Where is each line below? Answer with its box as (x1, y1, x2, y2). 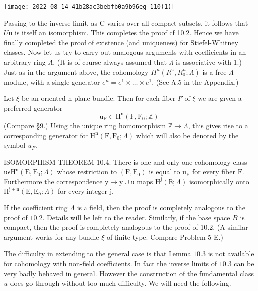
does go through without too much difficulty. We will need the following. (10, 278, 231, 288)
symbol (4, 140, 26, 150)
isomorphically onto (189, 176, 249, 186)
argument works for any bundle (4, 231, 99, 242)
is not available (208, 248, 254, 259)
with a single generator (30, 76, 100, 87)
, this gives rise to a (188, 120, 248, 130)
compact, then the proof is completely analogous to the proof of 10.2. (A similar (4, 222, 248, 232)
